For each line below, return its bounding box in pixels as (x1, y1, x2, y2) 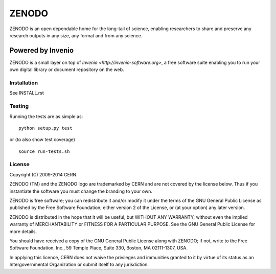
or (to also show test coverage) (9, 136, 75, 143)
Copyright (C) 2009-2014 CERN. (9, 171, 78, 177)
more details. (9, 228, 37, 235)
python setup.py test (18, 125, 73, 131)
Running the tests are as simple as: (9, 113, 83, 120)
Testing (9, 103, 29, 110)
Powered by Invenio (9, 46, 74, 55)
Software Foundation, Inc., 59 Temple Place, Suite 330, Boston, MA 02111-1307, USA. (9, 245, 188, 251)
